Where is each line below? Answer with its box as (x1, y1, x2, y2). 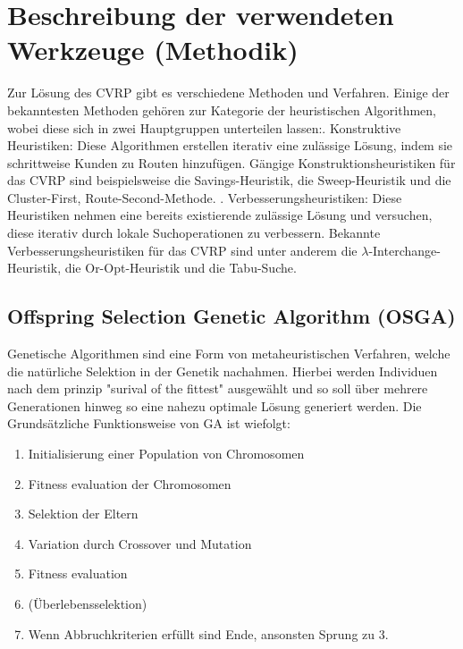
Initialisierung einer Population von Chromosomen (28, 444, 305, 463)
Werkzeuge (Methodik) (7, 31, 299, 68)
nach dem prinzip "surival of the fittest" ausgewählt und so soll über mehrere (7, 379, 428, 398)
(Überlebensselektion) (28, 594, 147, 612)
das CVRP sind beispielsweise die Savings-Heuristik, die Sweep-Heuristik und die (7, 171, 451, 190)
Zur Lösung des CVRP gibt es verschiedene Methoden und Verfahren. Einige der (7, 83, 450, 102)
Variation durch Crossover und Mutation (28, 534, 252, 552)
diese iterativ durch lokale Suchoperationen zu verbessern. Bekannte (7, 223, 381, 242)
